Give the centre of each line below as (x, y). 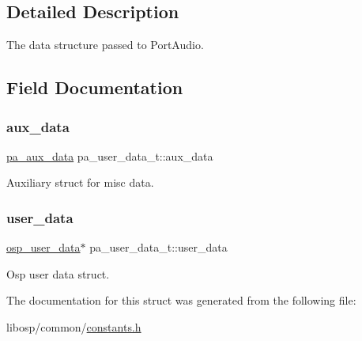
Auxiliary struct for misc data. (80, 182)
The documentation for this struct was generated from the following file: (181, 300)
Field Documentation (95, 87)
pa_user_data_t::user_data (158, 247)
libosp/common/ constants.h (74, 326)
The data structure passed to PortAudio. (105, 45)
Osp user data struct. (58, 273)
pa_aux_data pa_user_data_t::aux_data (110, 155)
